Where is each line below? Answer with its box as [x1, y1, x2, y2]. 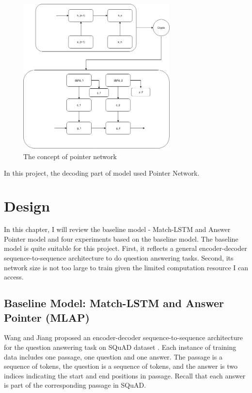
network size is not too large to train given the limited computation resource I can [4, 262, 248, 272]
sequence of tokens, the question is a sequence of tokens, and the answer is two [4, 361, 238, 371]
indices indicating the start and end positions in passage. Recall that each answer [4, 370, 246, 380]
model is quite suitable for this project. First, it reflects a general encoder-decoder [4, 243, 247, 253]
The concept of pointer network [23, 151, 117, 161]
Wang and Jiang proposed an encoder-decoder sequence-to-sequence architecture [4, 332, 243, 343]
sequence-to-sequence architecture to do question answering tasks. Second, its [4, 253, 234, 263]
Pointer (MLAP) [4, 310, 90, 325]
